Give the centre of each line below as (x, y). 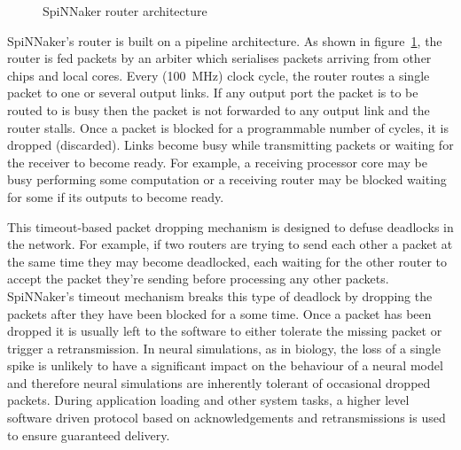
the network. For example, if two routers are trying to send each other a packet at (230, 244)
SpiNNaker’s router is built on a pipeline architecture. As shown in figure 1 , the (225, 40)
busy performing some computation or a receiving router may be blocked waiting (227, 179)
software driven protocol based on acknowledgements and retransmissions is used (227, 418)
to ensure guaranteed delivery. (89, 434)
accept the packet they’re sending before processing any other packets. (198, 279)
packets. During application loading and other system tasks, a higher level (208, 400)
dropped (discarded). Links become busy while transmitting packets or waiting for (230, 145)
